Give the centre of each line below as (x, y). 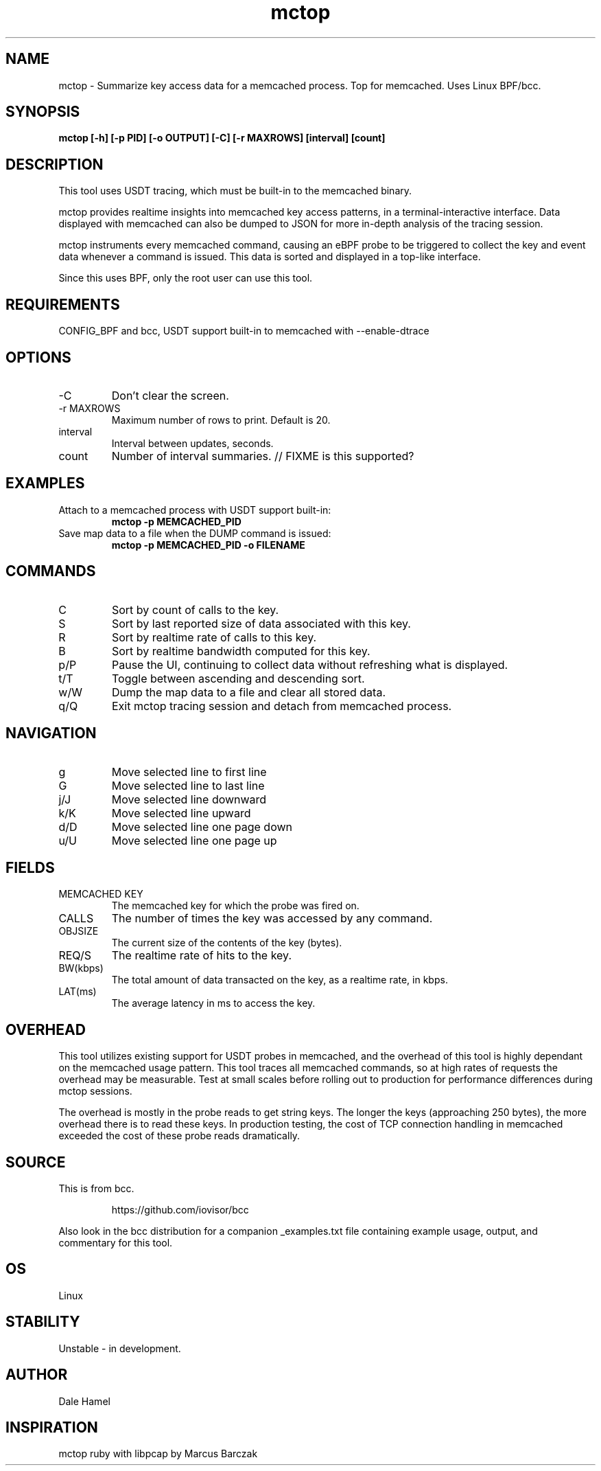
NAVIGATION (51, 733)
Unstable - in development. (120, 1348)
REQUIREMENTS (63, 304)
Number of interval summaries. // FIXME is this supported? (263, 456)
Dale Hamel (84, 1401)
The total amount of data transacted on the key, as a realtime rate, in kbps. (280, 980)
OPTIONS (38, 357)
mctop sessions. (95, 1091)
